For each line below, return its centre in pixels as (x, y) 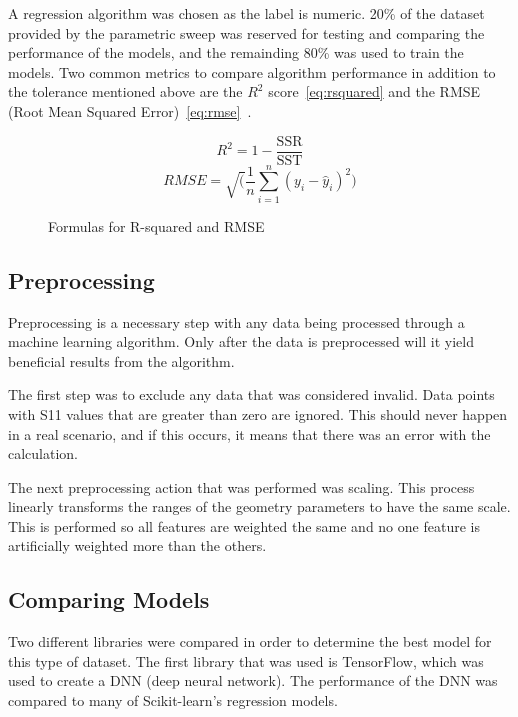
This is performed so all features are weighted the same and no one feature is (244, 525)
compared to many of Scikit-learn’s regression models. (173, 700)
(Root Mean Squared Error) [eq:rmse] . (130, 110)
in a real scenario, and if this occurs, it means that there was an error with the (249, 433)
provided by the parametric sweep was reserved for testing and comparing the (246, 32)
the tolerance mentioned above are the (125, 91)
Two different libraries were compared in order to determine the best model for (250, 641)
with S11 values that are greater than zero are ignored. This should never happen (258, 413)
